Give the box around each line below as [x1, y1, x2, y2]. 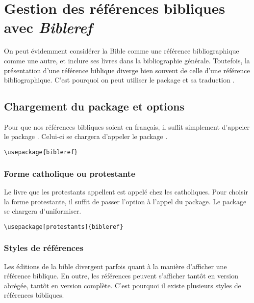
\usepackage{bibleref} [4, 149, 78, 156]
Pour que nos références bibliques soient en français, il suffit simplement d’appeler [4, 121, 250, 132]
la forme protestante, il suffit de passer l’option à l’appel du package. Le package [4, 196, 247, 206]
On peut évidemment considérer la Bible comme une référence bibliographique [4, 46, 239, 56]
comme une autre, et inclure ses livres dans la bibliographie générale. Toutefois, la [4, 55, 250, 65]
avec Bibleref [4, 17, 93, 38]
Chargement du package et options [4, 99, 184, 114]
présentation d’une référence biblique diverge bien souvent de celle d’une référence [4, 65, 250, 75]
